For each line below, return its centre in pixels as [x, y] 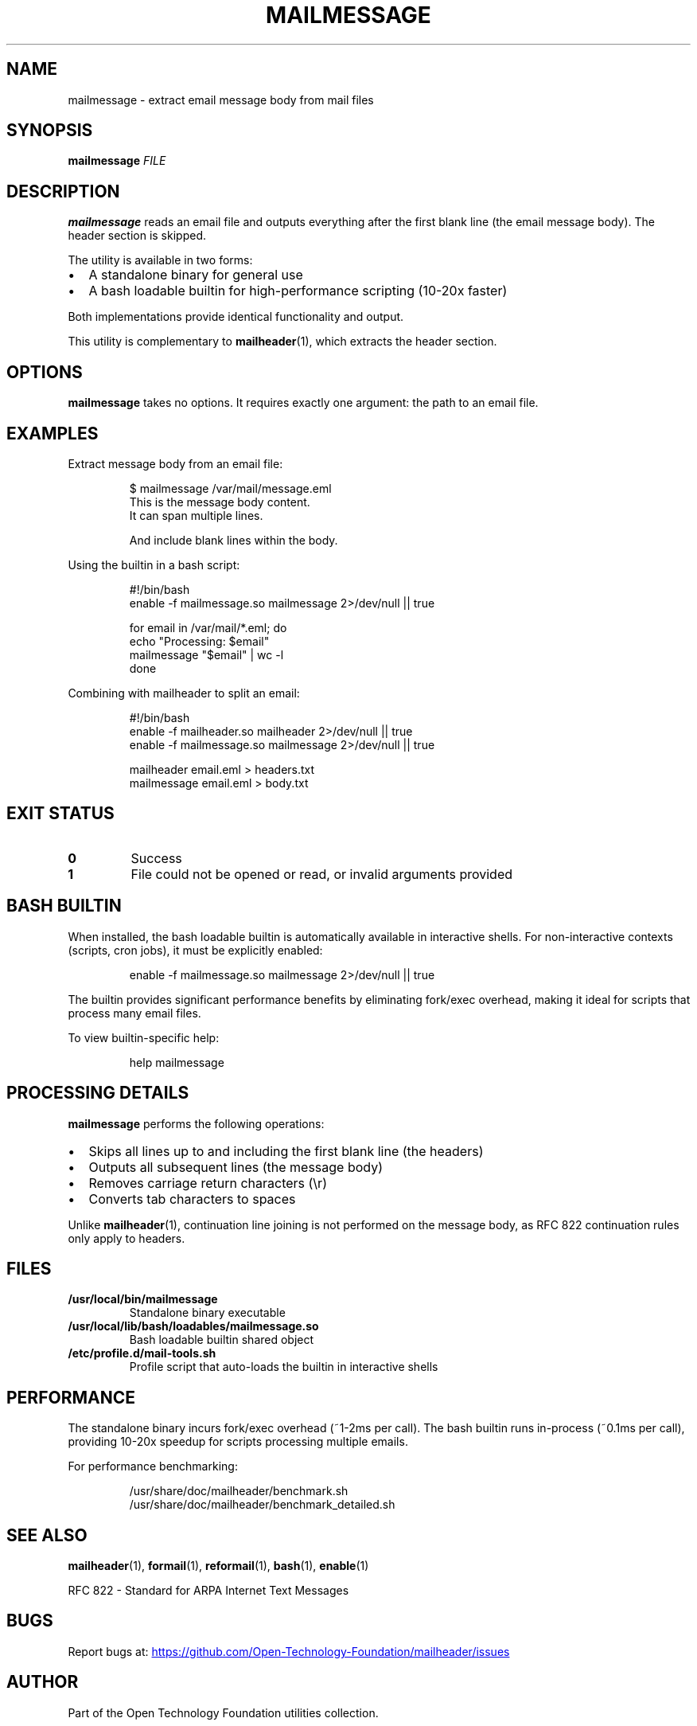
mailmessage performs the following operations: [196, 1123]
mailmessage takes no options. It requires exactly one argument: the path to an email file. [303, 403]
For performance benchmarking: [153, 1466]
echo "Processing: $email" [199, 641]
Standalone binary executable [207, 1313]
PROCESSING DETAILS [98, 1093]
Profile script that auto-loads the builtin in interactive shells [284, 1367]
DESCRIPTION [63, 191]
